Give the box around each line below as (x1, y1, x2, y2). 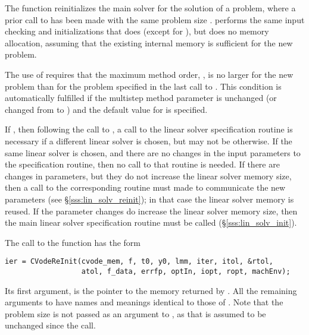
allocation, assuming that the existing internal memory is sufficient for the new (5, 36, 293, 49)
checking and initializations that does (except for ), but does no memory (5, 25, 269, 37)
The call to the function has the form (5, 236, 141, 248)
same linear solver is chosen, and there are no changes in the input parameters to (5, 146, 301, 159)
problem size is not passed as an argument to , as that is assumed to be (5, 307, 266, 320)
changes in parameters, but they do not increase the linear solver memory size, (5, 169, 292, 182)
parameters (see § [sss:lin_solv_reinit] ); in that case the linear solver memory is (5, 192, 294, 205)
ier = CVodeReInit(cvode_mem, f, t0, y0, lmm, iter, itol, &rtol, (5, 257, 274, 266)
